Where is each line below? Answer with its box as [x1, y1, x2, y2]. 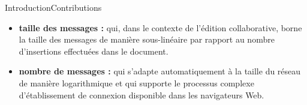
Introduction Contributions [5, 1, 102, 13]
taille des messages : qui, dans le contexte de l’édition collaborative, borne [19, 21, 302, 34]
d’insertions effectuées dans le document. [19, 44, 168, 57]
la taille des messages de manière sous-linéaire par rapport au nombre [19, 33, 275, 46]
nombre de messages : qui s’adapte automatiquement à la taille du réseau [19, 65, 301, 77]
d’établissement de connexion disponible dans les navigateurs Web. [19, 88, 264, 101]
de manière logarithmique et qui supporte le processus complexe [19, 76, 254, 89]
